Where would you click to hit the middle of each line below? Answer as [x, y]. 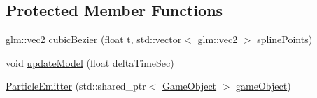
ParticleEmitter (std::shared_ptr [76, 86]
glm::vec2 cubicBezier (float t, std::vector [94, 39]
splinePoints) [285, 39]
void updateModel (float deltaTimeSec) [90, 62]
